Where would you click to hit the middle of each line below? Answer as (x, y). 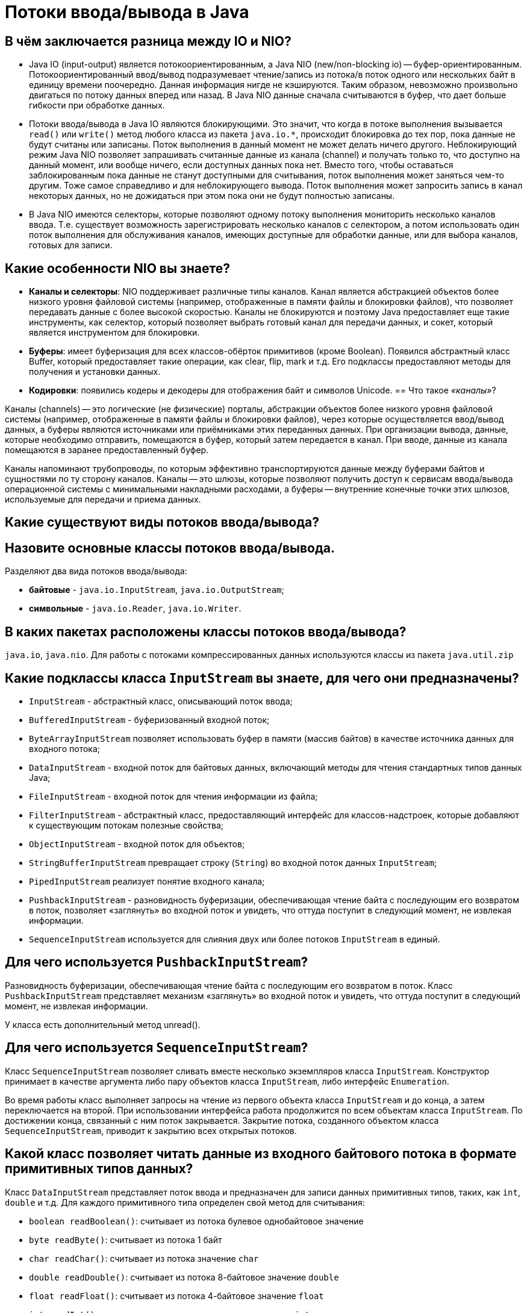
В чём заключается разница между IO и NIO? (148, 41)
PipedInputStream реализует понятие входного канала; (147, 881)
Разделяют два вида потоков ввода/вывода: (96, 571)
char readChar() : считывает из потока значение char (144, 1258)
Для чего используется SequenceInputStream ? (157, 1048)
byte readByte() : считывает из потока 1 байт (126, 1239)
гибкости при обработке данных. (97, 105)
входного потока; (65, 748)
